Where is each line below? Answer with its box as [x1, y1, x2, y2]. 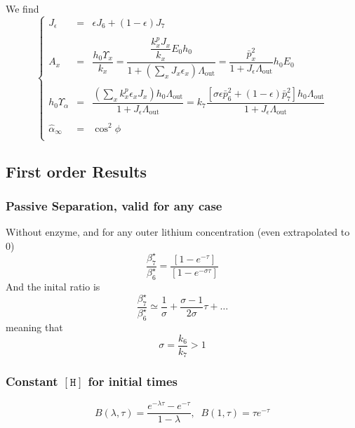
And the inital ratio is [6, 279, 100, 293]
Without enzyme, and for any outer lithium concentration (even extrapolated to [6, 225, 350, 239]
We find [6, 1, 39, 15]
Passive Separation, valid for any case [6, 196, 222, 214]
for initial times [88, 373, 178, 389]
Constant [6, 373, 58, 389]
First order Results [6, 160, 147, 182]
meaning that [6, 319, 63, 334]
